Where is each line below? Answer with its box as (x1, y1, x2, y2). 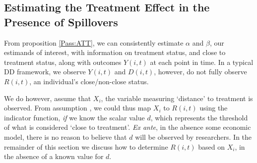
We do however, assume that (4, 93, 91, 103)
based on (198, 141, 225, 152)
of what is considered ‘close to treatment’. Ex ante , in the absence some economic (4, 122, 251, 132)
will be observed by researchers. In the (135, 131, 252, 142)
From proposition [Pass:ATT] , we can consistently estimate (4, 37, 184, 48)
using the (199, 103, 228, 113)
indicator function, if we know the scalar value (4, 112, 145, 122)
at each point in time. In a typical (150, 56, 254, 67)
